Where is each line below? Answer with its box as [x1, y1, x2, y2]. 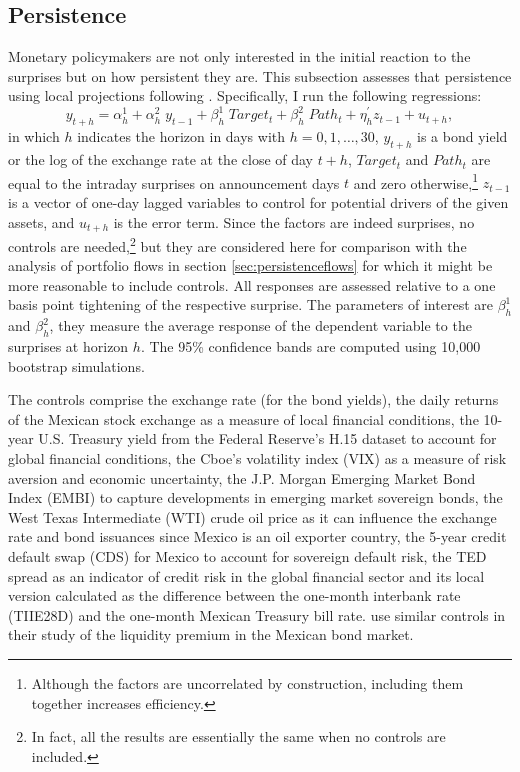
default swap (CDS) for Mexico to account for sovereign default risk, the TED [8, 545, 487, 566]
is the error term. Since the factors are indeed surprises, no [113, 211, 475, 232]
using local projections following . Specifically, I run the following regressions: [8, 85, 482, 106]
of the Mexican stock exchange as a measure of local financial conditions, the [8, 408, 479, 429]
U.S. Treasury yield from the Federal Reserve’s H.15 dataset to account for [38, 428, 497, 449]
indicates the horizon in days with [77, 126, 286, 147]
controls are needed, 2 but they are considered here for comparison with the [8, 232, 467, 256]
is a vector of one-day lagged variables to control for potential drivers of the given [8, 191, 509, 212]
